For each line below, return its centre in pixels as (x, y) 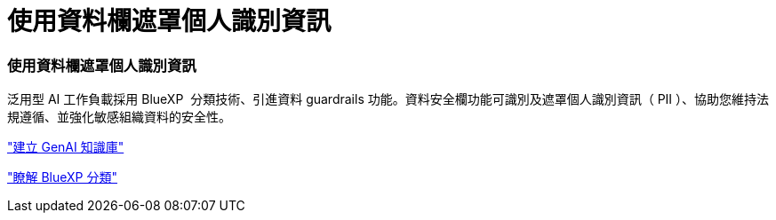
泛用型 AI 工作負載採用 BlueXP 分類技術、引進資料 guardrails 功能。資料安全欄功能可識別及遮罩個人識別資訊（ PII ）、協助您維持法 (388, 99)
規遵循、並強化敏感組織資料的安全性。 (119, 117)
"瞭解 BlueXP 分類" (63, 177)
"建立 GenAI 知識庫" (66, 147)
